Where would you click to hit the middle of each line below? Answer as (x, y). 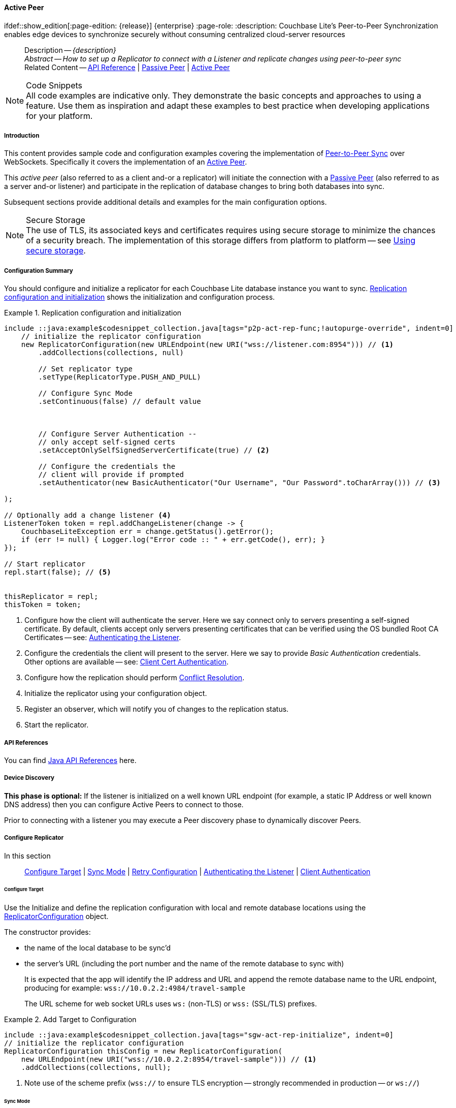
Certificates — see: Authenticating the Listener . (103, 638)
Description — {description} (70, 50)
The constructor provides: (47, 932)
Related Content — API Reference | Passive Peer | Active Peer (127, 67)
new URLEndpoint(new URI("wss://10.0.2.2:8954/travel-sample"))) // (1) (169, 1059)
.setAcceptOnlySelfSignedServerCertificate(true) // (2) (154, 450)
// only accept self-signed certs (107, 442)
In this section (27, 856)
